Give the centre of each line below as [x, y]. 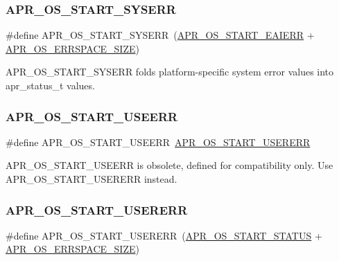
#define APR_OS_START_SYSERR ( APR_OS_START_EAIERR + [160, 35]
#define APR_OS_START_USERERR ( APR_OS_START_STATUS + [164, 235]
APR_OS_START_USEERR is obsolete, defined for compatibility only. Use [169, 165]
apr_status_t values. [50, 85]
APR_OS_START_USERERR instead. [92, 179]
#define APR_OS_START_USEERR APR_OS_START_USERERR [158, 142]
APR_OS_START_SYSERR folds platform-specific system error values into [170, 72]
